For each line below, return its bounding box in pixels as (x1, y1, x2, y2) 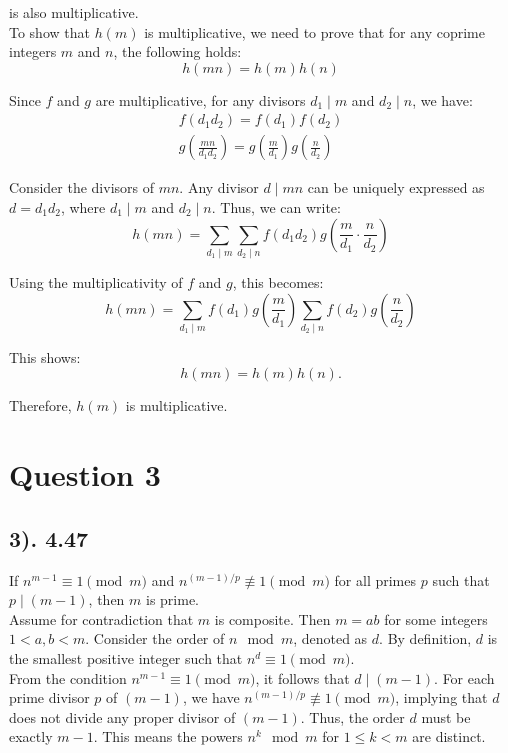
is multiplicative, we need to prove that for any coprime (144, 21, 485, 42)
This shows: (9, 346, 81, 367)
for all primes (334, 569, 417, 590)
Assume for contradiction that (9, 608, 194, 629)
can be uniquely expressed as (307, 177, 485, 198)
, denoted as (293, 628, 368, 649)
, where (60, 197, 106, 218)
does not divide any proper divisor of (9, 706, 236, 727)
